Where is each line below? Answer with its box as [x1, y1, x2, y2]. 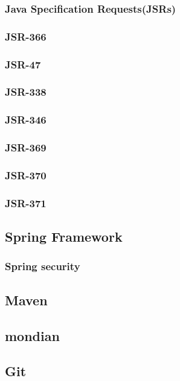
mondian [5, 326, 60, 345]
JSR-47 [5, 56, 41, 71]
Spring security [5, 259, 80, 274]
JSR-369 [5, 140, 47, 155]
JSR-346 [5, 112, 47, 127]
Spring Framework [5, 227, 123, 246]
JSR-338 [5, 84, 47, 99]
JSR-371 [5, 195, 47, 210]
